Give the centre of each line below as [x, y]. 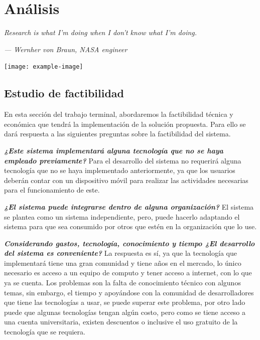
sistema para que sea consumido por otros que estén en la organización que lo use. [131, 226]
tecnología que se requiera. [45, 332]
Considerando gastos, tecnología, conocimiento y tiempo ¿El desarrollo [129, 243]
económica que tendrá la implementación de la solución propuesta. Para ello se [125, 124]
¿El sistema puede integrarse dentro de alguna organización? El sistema [129, 206]
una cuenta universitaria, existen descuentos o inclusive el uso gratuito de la [121, 322]
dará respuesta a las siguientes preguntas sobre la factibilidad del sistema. [117, 134]
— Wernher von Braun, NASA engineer [66, 49]
